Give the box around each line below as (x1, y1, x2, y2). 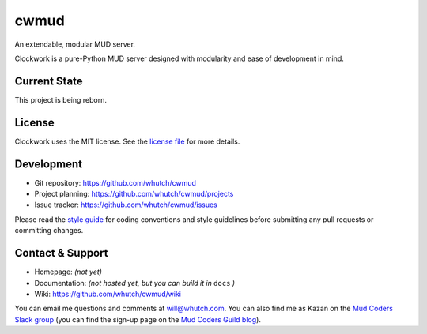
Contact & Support (14, 246, 108, 260)
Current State (14, 74, 83, 88)
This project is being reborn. (14, 95, 107, 104)
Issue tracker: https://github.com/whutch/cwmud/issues (34, 200, 217, 209)
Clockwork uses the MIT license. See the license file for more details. (14, 137, 240, 146)
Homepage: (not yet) (34, 267, 103, 276)
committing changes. (14, 226, 84, 235)
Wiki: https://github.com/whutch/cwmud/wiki (34, 289, 182, 298)
